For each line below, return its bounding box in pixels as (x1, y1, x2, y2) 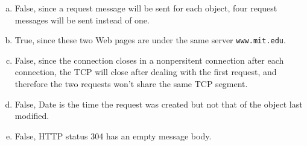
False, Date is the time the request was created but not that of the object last (14, 97, 303, 110)
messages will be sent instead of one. (14, 13, 150, 26)
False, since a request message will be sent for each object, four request (14, 2, 277, 14)
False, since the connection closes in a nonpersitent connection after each (14, 53, 284, 66)
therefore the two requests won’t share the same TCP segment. (14, 78, 248, 90)
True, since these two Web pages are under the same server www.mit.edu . (14, 34, 286, 46)
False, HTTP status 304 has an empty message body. (14, 129, 212, 142)
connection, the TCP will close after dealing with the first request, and (14, 65, 277, 78)
